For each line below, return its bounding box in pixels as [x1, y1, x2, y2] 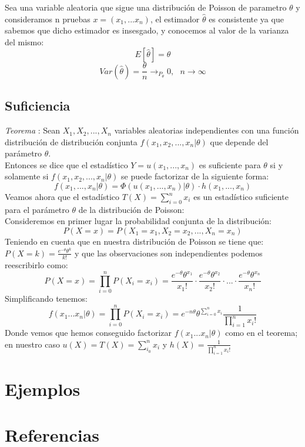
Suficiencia [5, 96, 71, 115]
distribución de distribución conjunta [5, 135, 138, 148]
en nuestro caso [5, 338, 60, 350]
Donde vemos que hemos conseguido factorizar [5, 326, 172, 339]
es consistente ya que [209, 12, 284, 25]
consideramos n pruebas [5, 12, 91, 25]
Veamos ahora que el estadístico [5, 191, 120, 203]
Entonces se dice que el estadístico [5, 158, 128, 171]
